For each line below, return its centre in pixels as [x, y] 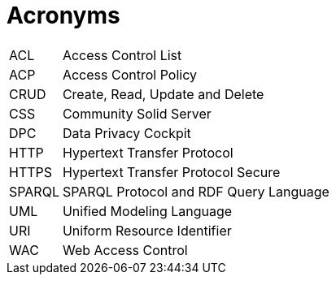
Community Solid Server [137, 113]
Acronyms [63, 15]
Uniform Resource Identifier [147, 230]
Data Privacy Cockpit [127, 133]
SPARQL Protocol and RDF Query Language [196, 191]
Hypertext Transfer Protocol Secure [171, 172]
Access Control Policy [129, 74]
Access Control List [122, 55]
